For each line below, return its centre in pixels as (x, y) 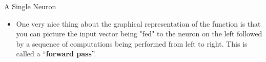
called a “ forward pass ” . (56, 54)
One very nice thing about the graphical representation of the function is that (138, 23)
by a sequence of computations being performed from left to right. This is (132, 43)
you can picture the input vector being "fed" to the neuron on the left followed (139, 34)
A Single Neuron (30, 6)
